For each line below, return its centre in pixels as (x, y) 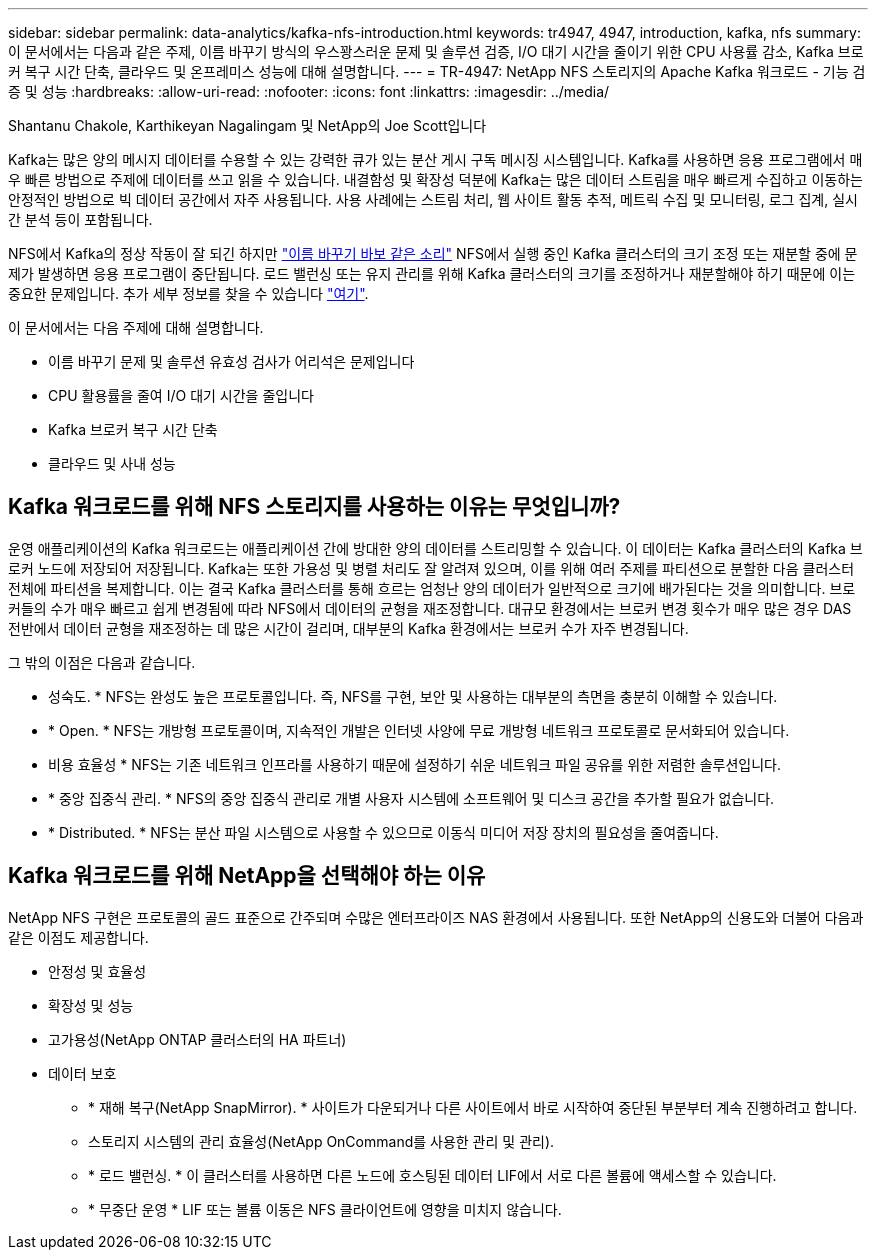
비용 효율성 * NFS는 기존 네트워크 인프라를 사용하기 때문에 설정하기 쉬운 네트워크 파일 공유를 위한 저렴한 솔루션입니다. (414, 764)
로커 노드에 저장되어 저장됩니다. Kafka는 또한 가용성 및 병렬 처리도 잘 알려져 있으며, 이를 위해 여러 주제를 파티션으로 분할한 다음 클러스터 (431, 568)
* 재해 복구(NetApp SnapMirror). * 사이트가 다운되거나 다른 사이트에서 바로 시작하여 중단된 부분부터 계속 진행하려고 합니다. (473, 1107)
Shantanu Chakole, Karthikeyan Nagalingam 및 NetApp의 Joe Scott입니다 (247, 125)
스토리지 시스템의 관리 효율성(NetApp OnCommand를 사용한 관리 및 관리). (321, 1141)
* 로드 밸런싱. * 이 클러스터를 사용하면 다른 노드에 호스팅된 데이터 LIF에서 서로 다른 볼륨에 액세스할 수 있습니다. (432, 1175)
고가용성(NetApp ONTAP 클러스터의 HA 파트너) (197, 1039)
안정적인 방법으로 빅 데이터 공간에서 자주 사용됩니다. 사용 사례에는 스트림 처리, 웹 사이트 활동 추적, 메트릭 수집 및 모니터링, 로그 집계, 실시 (433, 199)
